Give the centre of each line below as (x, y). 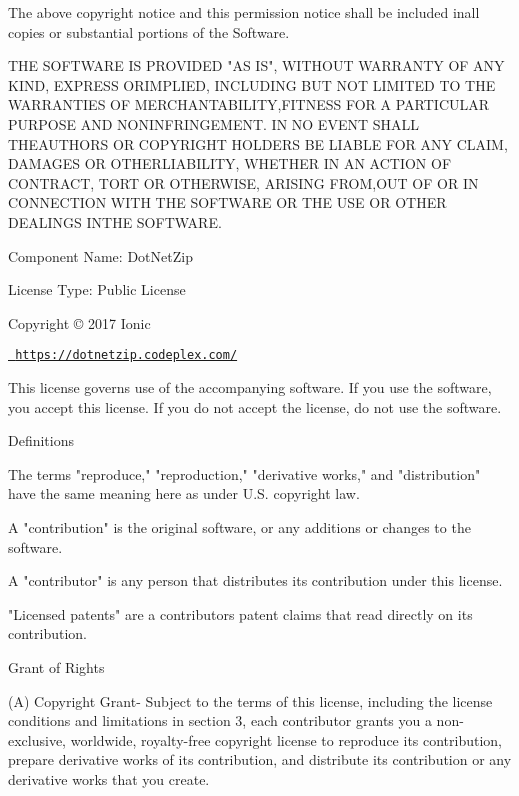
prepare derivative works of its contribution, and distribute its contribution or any (260, 759)
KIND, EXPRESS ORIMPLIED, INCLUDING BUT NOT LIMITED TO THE (252, 84)
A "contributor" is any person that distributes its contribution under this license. (255, 580)
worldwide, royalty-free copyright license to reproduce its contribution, (286, 739)
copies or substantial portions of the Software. (149, 31)
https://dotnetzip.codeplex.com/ (126, 355)
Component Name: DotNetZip (100, 255)
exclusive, (37, 739)
